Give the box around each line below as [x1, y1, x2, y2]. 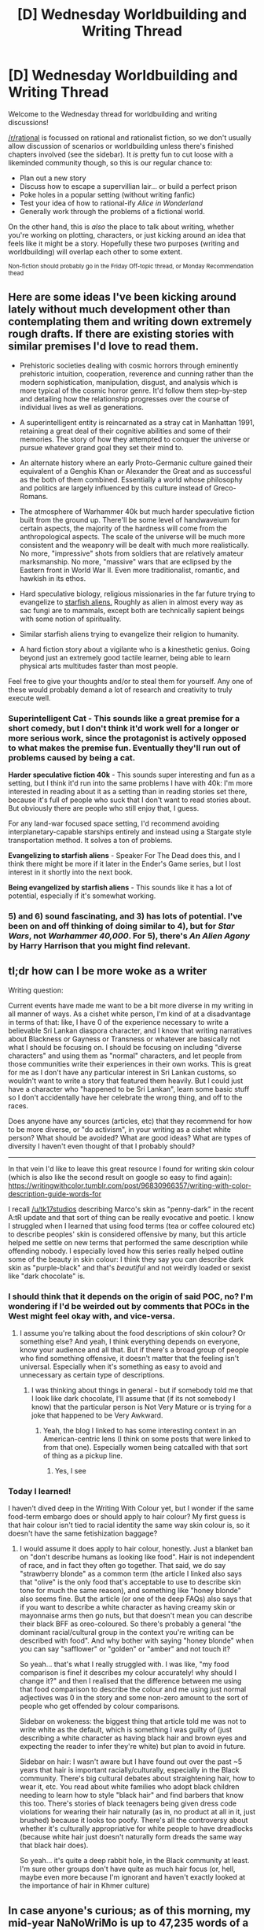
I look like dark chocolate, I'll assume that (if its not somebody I [31, 1394, 236, 1403]
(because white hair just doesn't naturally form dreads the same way [19, 1832, 242, 1842]
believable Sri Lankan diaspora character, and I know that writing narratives [8, 1026, 253, 1035]
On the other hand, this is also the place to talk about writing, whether [8, 222, 234, 231]
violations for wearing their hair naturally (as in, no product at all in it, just [19, 1807, 256, 1817]
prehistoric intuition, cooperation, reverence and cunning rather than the [19, 368, 254, 379]
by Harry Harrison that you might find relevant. [8, 940, 191, 951]
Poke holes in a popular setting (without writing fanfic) [19, 190, 196, 199]
